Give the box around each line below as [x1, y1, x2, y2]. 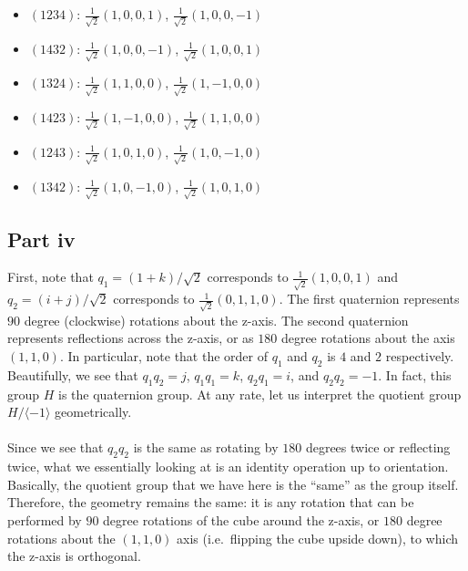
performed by [7, 510, 82, 529]
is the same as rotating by [133, 438, 279, 457]
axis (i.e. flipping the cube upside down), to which [177, 528, 458, 547]
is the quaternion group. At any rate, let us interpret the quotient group [58, 384, 462, 403]
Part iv [7, 224, 76, 253]
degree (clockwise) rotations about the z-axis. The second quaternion [24, 310, 409, 329]
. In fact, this [378, 365, 452, 384]
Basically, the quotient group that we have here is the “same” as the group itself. [7, 474, 459, 493]
